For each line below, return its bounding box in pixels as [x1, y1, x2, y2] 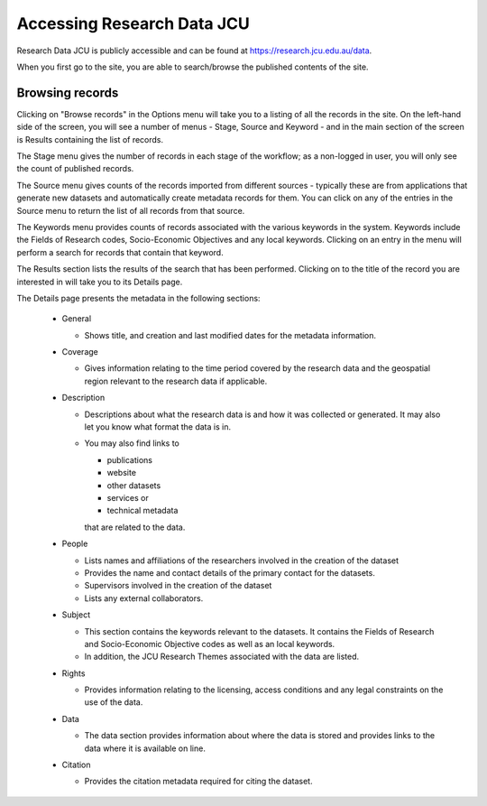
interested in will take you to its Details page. [16, 276, 183, 287]
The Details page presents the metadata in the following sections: [16, 292, 261, 303]
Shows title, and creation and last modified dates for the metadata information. [84, 329, 376, 340]
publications [106, 454, 153, 465]
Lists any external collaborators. [84, 592, 204, 604]
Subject [61, 609, 90, 620]
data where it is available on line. [84, 743, 207, 754]
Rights [61, 668, 86, 679]
